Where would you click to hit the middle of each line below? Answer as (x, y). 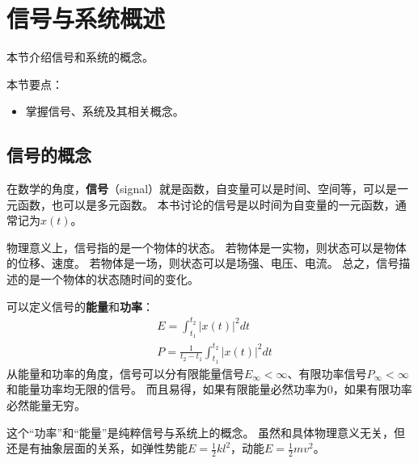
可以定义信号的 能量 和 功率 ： (80, 306)
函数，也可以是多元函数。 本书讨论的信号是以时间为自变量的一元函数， (206, 204)
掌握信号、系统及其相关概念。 (105, 111)
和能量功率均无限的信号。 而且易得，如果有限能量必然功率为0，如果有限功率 (209, 389)
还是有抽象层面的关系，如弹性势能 (97, 448)
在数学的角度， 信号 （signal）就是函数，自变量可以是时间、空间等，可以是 (202, 189)
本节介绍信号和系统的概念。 (80, 57)
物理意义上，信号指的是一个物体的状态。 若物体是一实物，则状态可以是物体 (207, 247)
